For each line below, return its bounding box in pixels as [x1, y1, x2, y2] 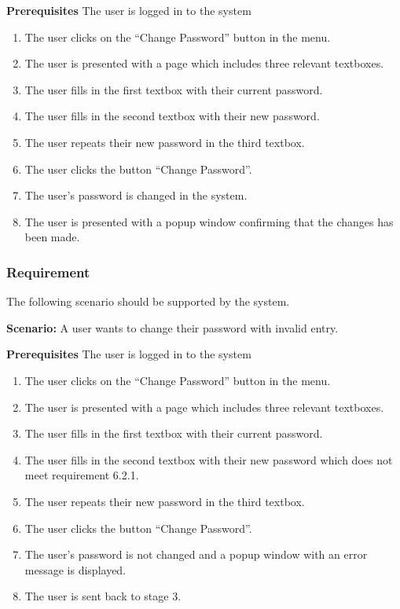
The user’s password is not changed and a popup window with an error [24, 546, 368, 563]
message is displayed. [24, 561, 127, 578]
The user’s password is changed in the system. [24, 187, 248, 204]
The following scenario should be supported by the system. [6, 293, 290, 310]
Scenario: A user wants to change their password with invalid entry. [6, 319, 339, 336]
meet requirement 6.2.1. [24, 467, 139, 483]
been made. [24, 229, 80, 245]
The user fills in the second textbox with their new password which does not [24, 451, 393, 468]
